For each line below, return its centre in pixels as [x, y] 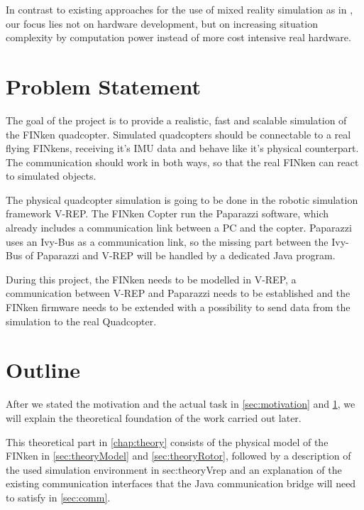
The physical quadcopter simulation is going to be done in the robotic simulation [182, 199]
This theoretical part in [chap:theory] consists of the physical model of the [167, 441]
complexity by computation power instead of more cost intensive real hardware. [178, 37]
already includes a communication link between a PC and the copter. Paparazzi [179, 228]
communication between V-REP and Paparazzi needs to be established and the [178, 293]
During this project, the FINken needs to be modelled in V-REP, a [151, 279]
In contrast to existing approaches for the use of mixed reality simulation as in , [180, 9]
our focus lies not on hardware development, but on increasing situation [162, 23]
